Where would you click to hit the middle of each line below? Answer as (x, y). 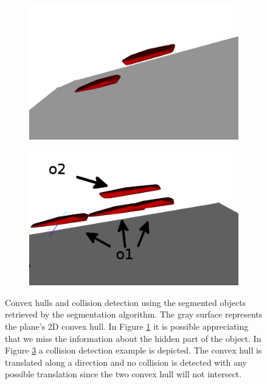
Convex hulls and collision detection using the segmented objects (126, 302)
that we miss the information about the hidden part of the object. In (133, 338)
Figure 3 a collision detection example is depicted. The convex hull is (133, 350)
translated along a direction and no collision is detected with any (126, 362)
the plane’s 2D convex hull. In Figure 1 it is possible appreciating (127, 326)
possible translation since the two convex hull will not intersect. (123, 374)
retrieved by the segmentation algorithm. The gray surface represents (134, 314)
